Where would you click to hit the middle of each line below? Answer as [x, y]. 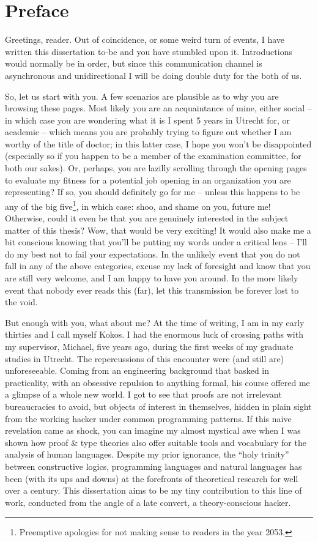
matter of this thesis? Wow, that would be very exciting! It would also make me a [158, 230]
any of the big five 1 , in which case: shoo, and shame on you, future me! [138, 205]
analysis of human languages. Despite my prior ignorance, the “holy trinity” [147, 454]
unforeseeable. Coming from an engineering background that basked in [137, 370]
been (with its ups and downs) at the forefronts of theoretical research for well [152, 478]
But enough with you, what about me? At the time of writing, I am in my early [155, 322]
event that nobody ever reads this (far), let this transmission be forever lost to [152, 290]
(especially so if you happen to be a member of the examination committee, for [153, 156]
